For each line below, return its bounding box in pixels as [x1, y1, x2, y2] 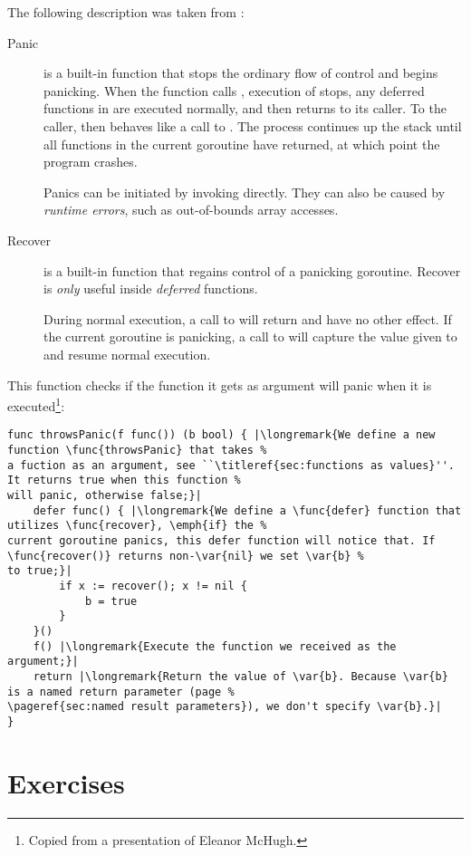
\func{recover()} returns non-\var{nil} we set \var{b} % [7, 549, 364, 562]
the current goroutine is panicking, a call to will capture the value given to [43, 327, 457, 346]
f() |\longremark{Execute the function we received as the [33, 639, 397, 653]
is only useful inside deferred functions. [43, 279, 258, 298]
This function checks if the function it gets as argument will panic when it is [7, 375, 432, 394]
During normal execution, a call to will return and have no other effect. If [43, 309, 452, 328]
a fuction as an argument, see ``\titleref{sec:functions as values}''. [7, 458, 455, 472]
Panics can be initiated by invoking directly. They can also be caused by [43, 182, 446, 201]
